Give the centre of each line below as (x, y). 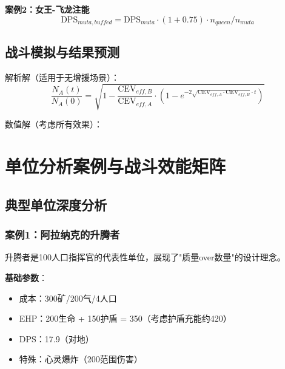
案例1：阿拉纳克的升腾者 (62, 235)
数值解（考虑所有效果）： (54, 124)
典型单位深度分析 (56, 204)
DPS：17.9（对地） (56, 338)
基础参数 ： (26, 277)
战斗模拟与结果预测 (62, 52)
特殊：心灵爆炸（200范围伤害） (81, 359)
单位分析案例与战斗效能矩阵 (116, 166)
